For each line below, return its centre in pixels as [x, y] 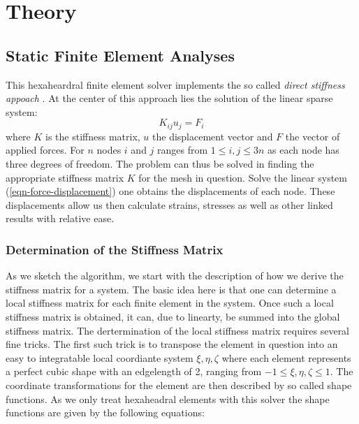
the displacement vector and [213, 136]
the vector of [313, 136]
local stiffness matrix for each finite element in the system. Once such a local [170, 303]
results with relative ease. [60, 218]
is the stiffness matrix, [93, 136]
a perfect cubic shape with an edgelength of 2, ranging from [134, 371]
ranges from [183, 150]
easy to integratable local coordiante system [100, 357]
